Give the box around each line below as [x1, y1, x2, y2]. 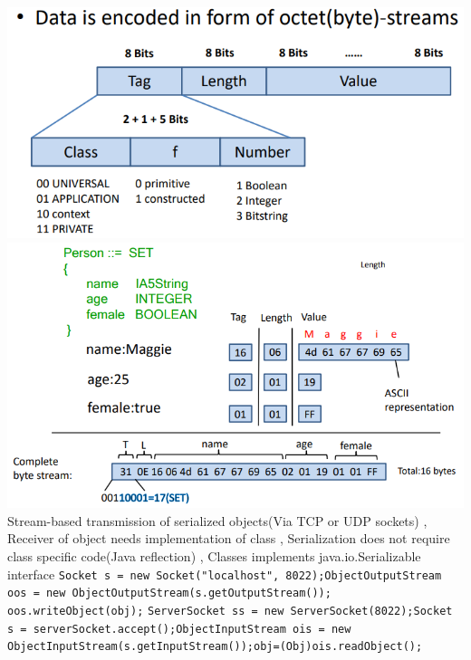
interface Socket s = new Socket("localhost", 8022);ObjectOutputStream [7, 564, 442, 583]
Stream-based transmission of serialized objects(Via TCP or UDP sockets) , [7, 511, 428, 530]
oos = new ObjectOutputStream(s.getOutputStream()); [7, 587, 332, 600]
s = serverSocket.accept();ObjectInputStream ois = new [7, 622, 351, 636]
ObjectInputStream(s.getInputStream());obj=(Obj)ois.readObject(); [7, 640, 423, 654]
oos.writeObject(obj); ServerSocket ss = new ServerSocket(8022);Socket [7, 604, 453, 617]
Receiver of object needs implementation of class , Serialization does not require [7, 529, 450, 548]
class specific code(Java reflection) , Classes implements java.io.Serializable [7, 547, 421, 566]
